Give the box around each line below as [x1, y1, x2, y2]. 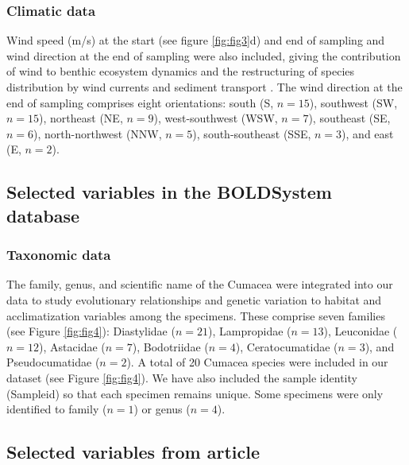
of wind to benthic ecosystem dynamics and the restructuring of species [6, 63, 355, 79]
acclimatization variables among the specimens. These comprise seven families [6, 307, 385, 324]
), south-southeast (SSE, [192, 125, 311, 141]
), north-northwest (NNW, [33, 125, 162, 141]
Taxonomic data [6, 245, 111, 265]
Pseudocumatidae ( [6, 354, 100, 370]
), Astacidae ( [39, 338, 106, 355]
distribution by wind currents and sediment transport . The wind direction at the [6, 79, 403, 95]
